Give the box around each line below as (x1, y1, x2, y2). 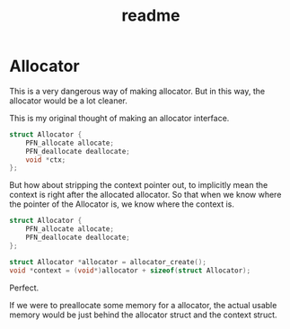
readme (121, 5, 180, 26)
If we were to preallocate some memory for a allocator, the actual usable (9, 299, 277, 310)
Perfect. (9, 282, 40, 293)
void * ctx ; (25, 155, 66, 164)
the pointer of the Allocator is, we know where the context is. (9, 199, 235, 209)
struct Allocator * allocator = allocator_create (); (9, 257, 207, 266)
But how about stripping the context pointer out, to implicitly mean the (9, 180, 268, 191)
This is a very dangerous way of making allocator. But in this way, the (9, 85, 266, 96)
